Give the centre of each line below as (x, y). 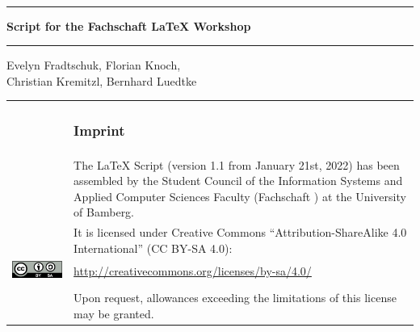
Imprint (99, 130)
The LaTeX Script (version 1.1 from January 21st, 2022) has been (237, 164)
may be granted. (114, 314)
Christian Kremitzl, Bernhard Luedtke (102, 80)
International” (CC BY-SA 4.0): (153, 248)
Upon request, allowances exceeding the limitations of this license (235, 298)
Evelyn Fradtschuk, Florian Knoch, (94, 65)
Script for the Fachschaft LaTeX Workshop (129, 25)
